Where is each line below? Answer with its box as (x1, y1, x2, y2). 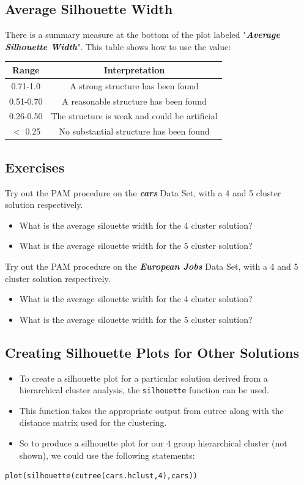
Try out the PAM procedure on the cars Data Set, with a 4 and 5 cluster (5, 186, 281, 199)
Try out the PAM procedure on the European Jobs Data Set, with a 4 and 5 (5, 259, 298, 272)
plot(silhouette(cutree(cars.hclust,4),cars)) (5, 472, 198, 481)
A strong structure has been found (70, 79, 199, 92)
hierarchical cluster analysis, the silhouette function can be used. (19, 383, 269, 396)
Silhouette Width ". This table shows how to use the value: (5, 40, 231, 53)
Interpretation (103, 63, 165, 76)
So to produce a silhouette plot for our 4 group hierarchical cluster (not (19, 436, 287, 449)
